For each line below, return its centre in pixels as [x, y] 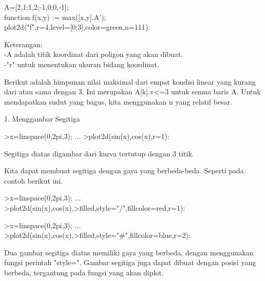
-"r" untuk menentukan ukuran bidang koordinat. [82, 64]
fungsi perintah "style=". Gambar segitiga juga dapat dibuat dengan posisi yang [130, 262]
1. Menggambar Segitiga [42, 119]
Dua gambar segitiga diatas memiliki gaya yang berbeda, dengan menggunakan [129, 252]
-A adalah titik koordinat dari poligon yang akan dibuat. [94, 54]
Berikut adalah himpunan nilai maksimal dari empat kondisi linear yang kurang [130, 81]
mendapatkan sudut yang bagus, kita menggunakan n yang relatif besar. [118, 101]
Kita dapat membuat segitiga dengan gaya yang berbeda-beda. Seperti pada [124, 170]
